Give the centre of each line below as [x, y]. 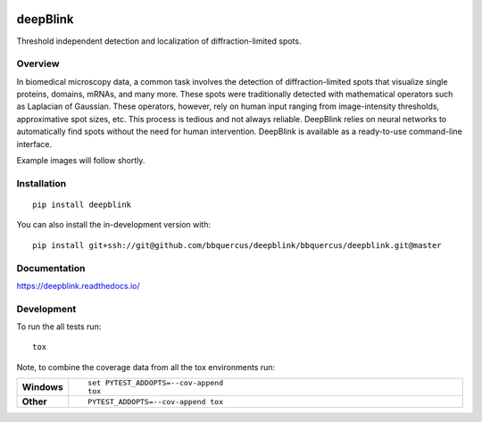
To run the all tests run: [59, 327]
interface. [34, 144]
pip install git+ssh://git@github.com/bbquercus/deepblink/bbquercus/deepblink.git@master [237, 245]
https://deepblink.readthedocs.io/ [78, 285]
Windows [42, 387]
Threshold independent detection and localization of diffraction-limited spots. [159, 41]
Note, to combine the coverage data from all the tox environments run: [146, 367]
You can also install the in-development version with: [114, 225]
